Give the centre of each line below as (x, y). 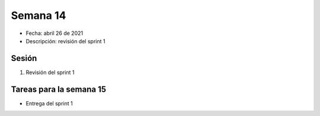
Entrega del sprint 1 (49, 103)
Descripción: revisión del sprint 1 (65, 41)
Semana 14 (39, 15)
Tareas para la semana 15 (59, 89)
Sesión (24, 58)
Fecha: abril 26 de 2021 (54, 33)
